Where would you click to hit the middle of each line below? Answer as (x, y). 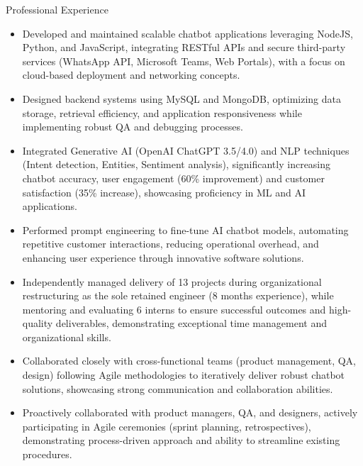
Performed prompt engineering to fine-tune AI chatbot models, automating (185, 229)
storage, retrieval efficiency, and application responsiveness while (162, 112)
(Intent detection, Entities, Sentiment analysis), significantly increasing (177, 164)
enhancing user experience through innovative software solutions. (163, 257)
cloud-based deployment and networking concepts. (131, 75)
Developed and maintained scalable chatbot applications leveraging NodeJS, (188, 33)
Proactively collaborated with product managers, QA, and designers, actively (190, 412)
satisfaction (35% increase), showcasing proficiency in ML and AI (164, 192)
